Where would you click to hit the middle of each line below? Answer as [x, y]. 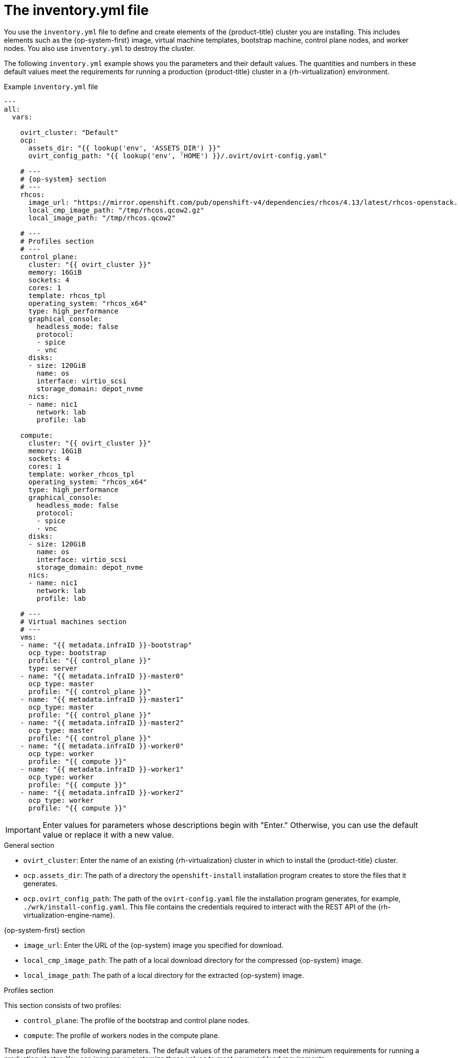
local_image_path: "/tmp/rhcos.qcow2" [102, 218]
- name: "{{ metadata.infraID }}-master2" [102, 722]
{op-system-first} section [45, 930]
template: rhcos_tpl [67, 295]
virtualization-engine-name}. [69, 915]
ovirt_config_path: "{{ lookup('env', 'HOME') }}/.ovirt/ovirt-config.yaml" [178, 156]
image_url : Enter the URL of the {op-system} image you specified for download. [154, 945]
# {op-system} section [63, 179]
